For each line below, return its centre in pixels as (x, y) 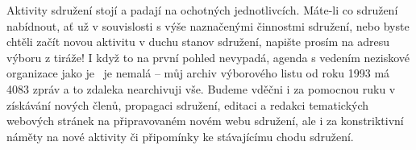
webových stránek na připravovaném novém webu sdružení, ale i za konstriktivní (205, 121)
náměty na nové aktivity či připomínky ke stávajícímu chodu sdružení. (180, 136)
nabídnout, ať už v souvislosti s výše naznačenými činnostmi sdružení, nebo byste (208, 25)
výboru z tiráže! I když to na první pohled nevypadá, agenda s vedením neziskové (208, 57)
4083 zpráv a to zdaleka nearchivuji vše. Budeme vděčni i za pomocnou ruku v (201, 88)
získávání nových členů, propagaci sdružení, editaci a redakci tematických (188, 104)
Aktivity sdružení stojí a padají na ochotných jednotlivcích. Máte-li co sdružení (202, 10)
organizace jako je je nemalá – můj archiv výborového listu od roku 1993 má (198, 73)
